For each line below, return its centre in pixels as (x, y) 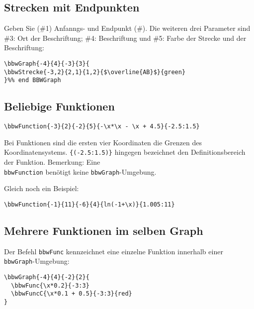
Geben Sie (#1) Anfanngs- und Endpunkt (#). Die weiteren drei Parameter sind (127, 28)
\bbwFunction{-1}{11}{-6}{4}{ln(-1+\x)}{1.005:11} (89, 204)
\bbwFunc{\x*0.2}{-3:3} (50, 285)
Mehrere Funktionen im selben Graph (104, 230)
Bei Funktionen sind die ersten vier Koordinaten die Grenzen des (103, 142)
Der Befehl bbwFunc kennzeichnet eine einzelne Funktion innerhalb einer (114, 251)
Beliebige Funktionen (59, 106)
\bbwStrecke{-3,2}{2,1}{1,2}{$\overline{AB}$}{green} (95, 72)
